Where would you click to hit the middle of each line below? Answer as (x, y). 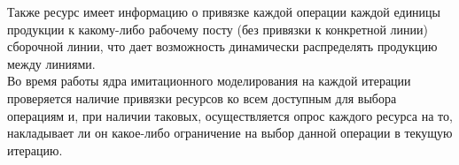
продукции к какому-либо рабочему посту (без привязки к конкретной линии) (218, 29)
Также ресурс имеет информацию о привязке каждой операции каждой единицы (224, 11)
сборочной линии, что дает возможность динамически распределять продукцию (222, 46)
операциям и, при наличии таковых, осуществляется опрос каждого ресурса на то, (230, 115)
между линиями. (51, 63)
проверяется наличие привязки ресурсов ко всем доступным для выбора (202, 97)
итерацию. (35, 150)
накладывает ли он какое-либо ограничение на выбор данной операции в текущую (230, 133)
